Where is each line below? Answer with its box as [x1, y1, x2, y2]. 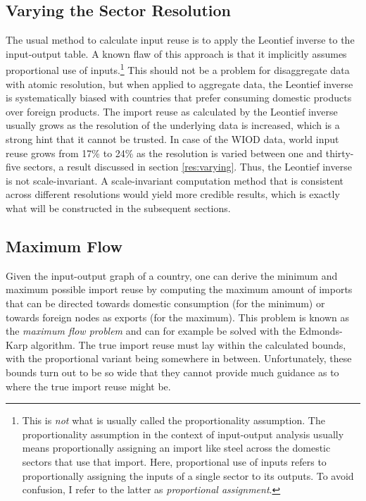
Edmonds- [298, 323, 343, 338]
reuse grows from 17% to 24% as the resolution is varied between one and [6, 145, 323, 160]
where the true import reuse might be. [6, 378, 171, 393]
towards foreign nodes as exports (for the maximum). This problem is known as [6, 309, 349, 324]
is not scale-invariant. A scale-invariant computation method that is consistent [6, 173, 344, 187]
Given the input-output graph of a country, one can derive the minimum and [6, 268, 338, 283]
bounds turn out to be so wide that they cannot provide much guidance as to [6, 364, 339, 379]
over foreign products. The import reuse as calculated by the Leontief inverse [6, 104, 338, 118]
